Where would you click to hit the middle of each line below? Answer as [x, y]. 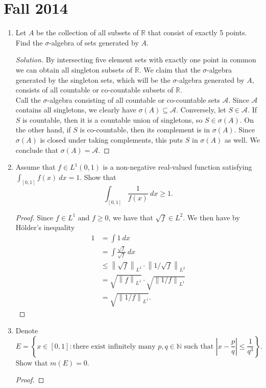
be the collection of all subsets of [88, 32]
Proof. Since [34, 217]
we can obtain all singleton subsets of [74, 69]
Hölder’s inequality [45, 227]
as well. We [242, 140]
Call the [28, 99]
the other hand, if [43, 130]
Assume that [35, 167]
